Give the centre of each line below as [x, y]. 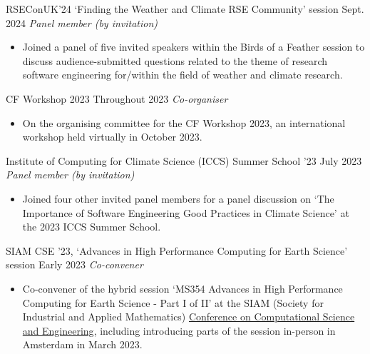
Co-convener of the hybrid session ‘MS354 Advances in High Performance [183, 288]
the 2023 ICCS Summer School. [92, 227]
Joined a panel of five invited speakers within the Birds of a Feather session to [194, 47]
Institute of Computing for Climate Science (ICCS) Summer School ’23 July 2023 [184, 160]
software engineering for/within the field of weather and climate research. [183, 75]
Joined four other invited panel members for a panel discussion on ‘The [178, 198]
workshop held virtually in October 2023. [112, 137]
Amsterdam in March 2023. [82, 344]
